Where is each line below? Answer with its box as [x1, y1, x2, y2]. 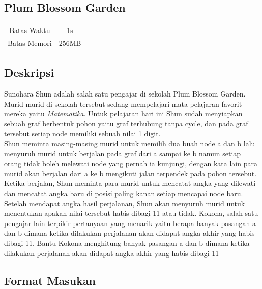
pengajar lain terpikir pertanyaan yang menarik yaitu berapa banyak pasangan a [4, 217, 256, 228]
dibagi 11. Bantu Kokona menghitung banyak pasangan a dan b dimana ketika [4, 238, 250, 248]
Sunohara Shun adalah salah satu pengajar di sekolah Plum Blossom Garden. [4, 88, 246, 99]
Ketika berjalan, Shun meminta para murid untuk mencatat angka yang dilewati [4, 178, 256, 188]
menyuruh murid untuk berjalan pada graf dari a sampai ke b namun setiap [4, 148, 241, 158]
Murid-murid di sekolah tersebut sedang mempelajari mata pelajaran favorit [4, 98, 242, 109]
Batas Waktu [9, 24, 50, 35]
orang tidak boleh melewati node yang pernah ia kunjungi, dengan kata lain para [4, 158, 257, 169]
